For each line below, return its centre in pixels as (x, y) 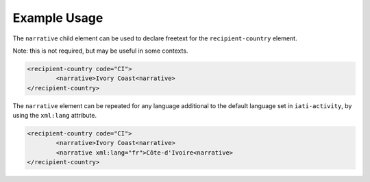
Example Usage (58, 18)
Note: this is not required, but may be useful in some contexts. (100, 51)
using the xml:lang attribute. (55, 116)
